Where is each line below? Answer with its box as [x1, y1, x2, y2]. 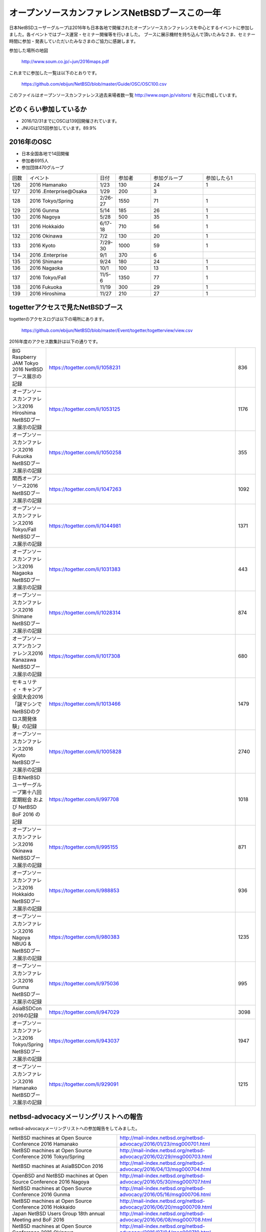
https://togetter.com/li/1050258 [49, 449, 122, 456]
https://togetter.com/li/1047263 [49, 486, 122, 493]
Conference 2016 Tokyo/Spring [12, 1153, 85, 1160]
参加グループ [153, 174, 183, 181]
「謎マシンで [12, 701, 42, 708]
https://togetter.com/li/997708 [49, 796, 119, 803]
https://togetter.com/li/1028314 [49, 609, 121, 616]
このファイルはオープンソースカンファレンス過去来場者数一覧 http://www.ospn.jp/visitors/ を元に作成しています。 [9, 92, 240, 98]
